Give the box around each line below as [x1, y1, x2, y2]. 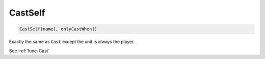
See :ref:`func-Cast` [9, 48, 50, 54]
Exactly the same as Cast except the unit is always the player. [9, 39, 135, 45]
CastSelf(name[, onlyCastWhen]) [19, 26, 98, 32]
